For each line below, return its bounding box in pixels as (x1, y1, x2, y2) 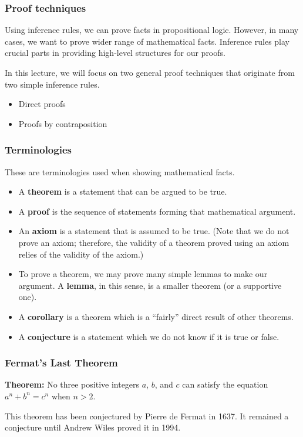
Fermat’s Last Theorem (5, 355, 118, 370)
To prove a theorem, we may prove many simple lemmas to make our (18, 268, 268, 280)
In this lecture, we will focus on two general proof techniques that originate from (5, 66, 295, 78)
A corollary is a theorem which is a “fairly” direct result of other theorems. (18, 310, 294, 322)
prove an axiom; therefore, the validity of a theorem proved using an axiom (18, 236, 289, 248)
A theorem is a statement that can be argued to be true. (18, 185, 227, 198)
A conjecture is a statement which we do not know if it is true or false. (18, 330, 280, 342)
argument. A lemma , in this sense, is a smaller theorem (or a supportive (18, 279, 282, 291)
